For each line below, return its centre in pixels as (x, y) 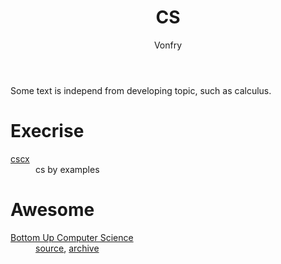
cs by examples (67, 169)
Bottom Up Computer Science (72, 237)
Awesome (52, 210)
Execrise (47, 131)
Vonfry (168, 45)
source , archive (67, 248)
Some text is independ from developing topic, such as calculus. (141, 90)
